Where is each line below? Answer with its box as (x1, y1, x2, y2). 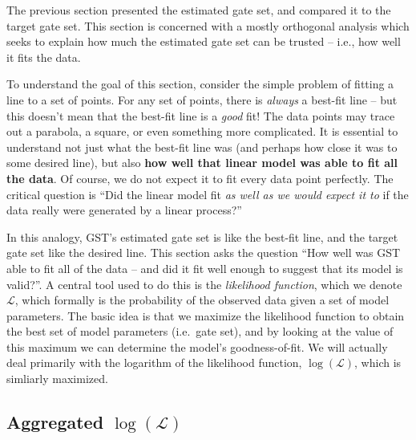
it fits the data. (6, 48, 81, 65)
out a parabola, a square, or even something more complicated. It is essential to (6, 123, 398, 140)
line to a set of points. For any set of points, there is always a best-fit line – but (6, 91, 398, 108)
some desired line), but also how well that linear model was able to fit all (6, 154, 398, 171)
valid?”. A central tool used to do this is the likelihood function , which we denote (6, 275, 402, 292)
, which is (354, 354, 402, 371)
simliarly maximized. (6, 370, 108, 387)
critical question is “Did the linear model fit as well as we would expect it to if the (6, 185, 409, 202)
